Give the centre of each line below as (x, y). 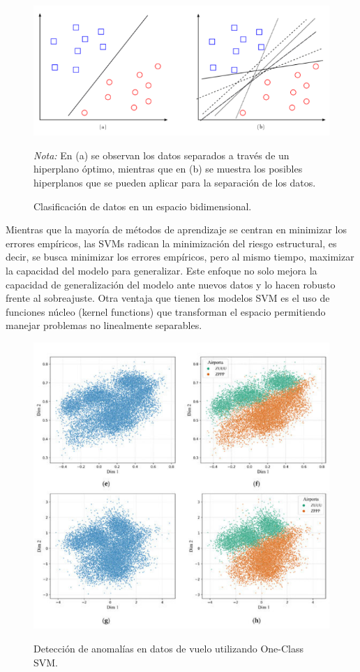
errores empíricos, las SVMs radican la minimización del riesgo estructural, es (171, 243)
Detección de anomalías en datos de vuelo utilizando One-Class (169, 649)
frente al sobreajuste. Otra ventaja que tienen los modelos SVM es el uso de (168, 298)
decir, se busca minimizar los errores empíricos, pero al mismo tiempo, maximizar (180, 257)
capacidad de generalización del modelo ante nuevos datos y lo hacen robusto (171, 284)
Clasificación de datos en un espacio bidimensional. (143, 206)
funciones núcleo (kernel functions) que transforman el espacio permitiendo (166, 311)
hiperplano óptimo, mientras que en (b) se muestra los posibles (168, 169)
